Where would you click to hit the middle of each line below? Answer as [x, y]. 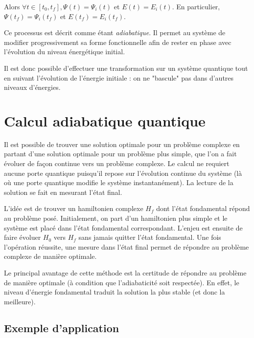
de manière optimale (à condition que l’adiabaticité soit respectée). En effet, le [122, 282]
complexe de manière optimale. [50, 256]
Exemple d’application [62, 327]
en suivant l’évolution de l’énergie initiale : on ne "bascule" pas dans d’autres [119, 77]
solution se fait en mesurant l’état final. [63, 192]
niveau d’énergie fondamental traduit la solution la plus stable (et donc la [115, 292]
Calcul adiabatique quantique [105, 120]
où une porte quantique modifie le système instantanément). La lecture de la [119, 182]
